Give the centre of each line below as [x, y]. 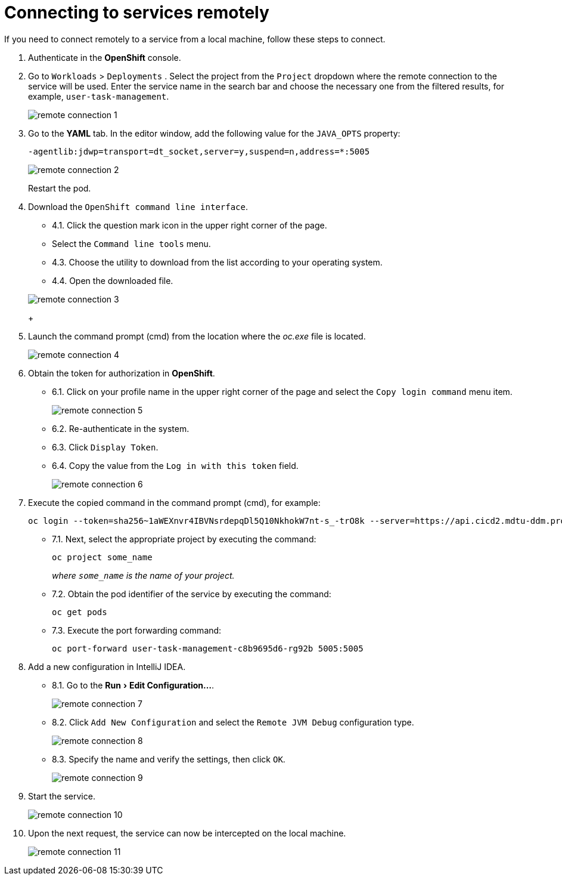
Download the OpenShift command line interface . [138, 206]
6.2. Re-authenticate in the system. [121, 428]
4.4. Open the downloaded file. [113, 280]
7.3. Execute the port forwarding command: [137, 630]
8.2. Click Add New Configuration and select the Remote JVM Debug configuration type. [233, 722]
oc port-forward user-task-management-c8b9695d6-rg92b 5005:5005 [208, 648]
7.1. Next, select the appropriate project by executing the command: [184, 539]
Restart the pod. [60, 188]
